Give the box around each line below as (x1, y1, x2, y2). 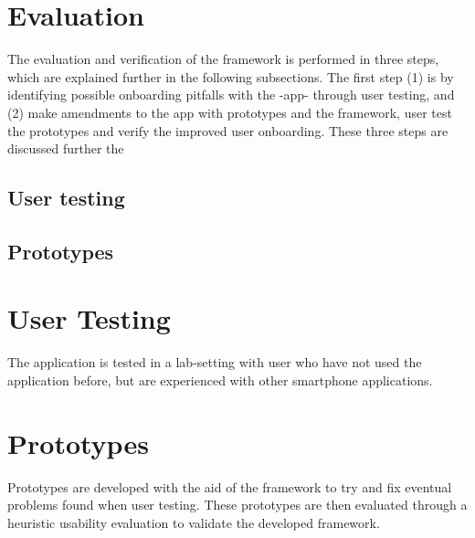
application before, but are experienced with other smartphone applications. (7, 370, 433, 389)
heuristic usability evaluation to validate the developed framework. (7, 512, 380, 532)
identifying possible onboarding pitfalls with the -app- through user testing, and (7, 85, 455, 104)
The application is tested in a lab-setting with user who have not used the (7, 353, 422, 372)
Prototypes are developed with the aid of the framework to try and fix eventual (7, 477, 452, 496)
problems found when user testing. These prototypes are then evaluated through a (7, 495, 468, 514)
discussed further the (7, 139, 124, 158)
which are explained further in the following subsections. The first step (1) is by (7, 67, 454, 86)
